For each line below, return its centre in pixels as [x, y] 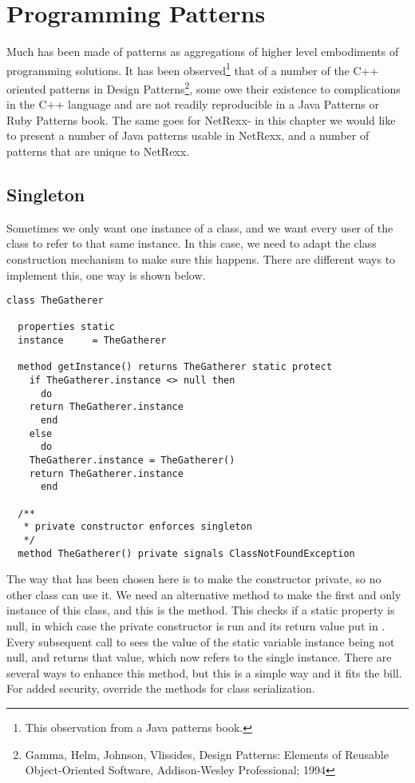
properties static [67, 327]
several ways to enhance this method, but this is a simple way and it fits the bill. [204, 672]
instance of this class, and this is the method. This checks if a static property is [201, 610]
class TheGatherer [55, 301]
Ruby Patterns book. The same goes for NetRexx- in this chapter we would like [201, 119]
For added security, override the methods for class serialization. [161, 688]
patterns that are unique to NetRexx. [98, 151]
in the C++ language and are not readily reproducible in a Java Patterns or [193, 104]
